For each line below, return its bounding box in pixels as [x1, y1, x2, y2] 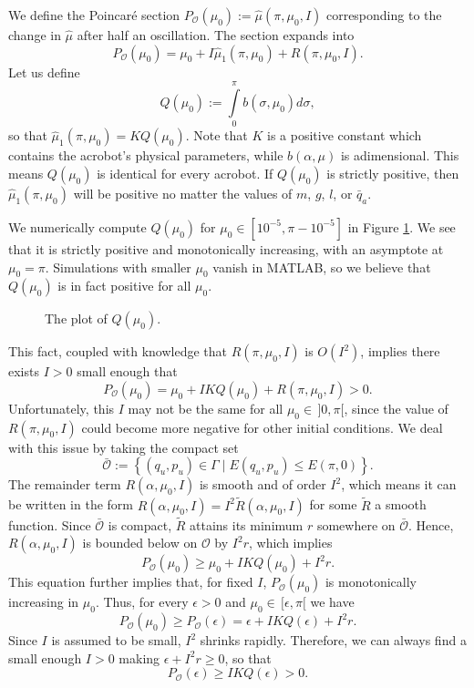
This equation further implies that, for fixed [8, 572, 253, 591]
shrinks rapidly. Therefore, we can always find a [200, 631, 467, 650]
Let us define [8, 62, 80, 81]
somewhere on [316, 515, 396, 534]
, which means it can [341, 475, 457, 494]
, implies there [360, 342, 440, 361]
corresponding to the [325, 5, 442, 24]
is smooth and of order [199, 475, 326, 494]
